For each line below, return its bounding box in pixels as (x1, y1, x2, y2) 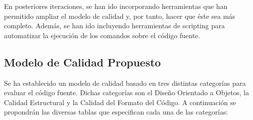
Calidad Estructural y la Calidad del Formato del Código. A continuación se (4, 97, 236, 107)
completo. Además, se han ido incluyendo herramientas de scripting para (4, 20, 225, 31)
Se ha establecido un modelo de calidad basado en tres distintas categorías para (4, 77, 246, 88)
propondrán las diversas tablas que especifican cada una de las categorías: (4, 107, 228, 117)
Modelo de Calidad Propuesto (4, 54, 161, 69)
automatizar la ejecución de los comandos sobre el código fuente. (4, 30, 200, 40)
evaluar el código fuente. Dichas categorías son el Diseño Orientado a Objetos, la (4, 87, 249, 98)
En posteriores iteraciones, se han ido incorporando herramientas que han (4, 1, 228, 11)
